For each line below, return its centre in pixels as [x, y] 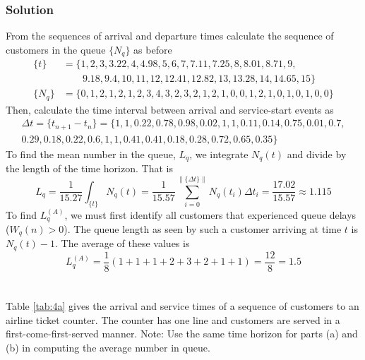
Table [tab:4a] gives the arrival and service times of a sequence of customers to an [182, 306]
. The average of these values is [122, 243]
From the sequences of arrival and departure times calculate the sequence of [170, 36]
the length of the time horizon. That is [89, 168]
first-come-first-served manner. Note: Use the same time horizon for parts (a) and [182, 334]
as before [153, 49]
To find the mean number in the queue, [91, 154]
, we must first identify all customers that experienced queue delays [210, 214]
